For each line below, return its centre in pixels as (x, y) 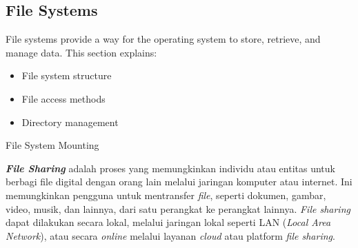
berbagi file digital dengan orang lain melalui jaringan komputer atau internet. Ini (179, 182)
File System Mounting (52, 145)
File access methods (63, 98)
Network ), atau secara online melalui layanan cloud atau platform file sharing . (170, 235)
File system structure (67, 75)
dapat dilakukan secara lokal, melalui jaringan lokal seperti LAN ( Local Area (168, 222)
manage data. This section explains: (81, 52)
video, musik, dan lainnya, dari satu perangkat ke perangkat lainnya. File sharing (178, 208)
